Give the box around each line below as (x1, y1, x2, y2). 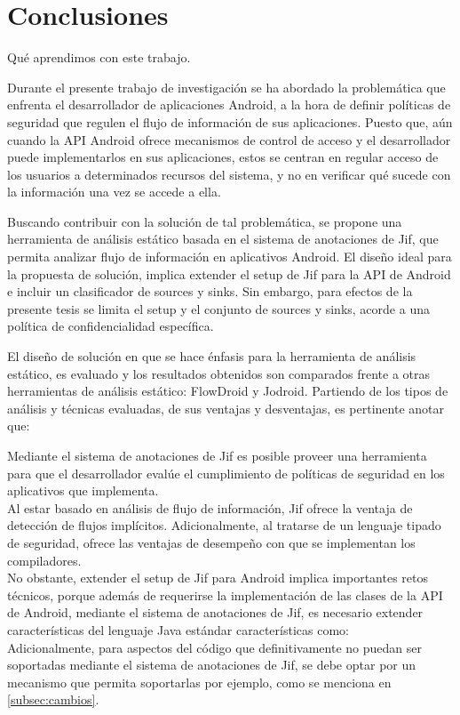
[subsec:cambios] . (7, 690, 99, 709)
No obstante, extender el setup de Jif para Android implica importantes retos (7, 568, 428, 587)
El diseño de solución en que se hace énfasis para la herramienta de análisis (7, 347, 416, 366)
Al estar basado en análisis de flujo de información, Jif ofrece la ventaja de (7, 498, 413, 517)
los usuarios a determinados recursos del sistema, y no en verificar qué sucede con (7, 165, 451, 183)
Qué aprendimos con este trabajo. (7, 48, 191, 67)
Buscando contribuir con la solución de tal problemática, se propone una (7, 212, 402, 230)
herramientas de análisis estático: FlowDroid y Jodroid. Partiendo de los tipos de (7, 382, 448, 400)
